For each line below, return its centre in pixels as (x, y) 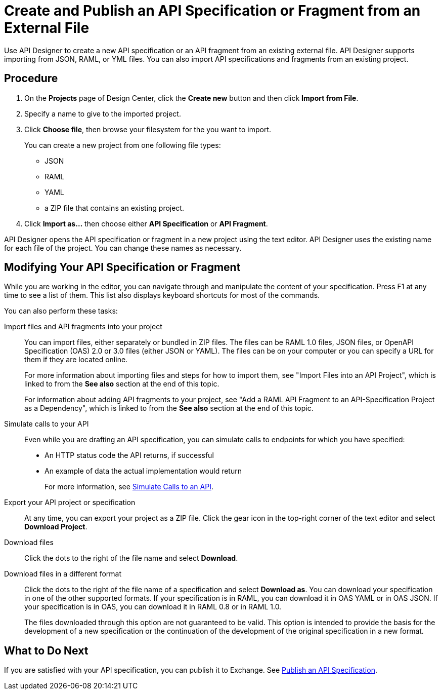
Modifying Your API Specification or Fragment (122, 267)
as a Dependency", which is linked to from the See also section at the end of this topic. (169, 408)
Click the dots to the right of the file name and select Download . (131, 558)
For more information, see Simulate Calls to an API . (129, 487)
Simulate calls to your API (47, 424)
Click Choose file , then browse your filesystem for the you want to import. (148, 129)
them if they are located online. (76, 360)
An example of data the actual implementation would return (143, 471)
